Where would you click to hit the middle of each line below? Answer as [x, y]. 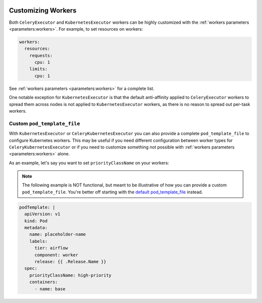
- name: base [50, 289]
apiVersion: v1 [42, 214]
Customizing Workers [43, 10]
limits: [39, 69]
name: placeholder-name [57, 235]
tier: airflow [51, 248]
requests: [41, 55]
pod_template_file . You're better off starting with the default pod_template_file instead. [113, 192]
